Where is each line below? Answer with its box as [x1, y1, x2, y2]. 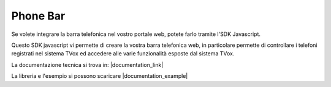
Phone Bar [11, 9, 66, 23]
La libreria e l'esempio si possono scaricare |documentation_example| [11, 72, 188, 80]
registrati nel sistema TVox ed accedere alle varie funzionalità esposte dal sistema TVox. [11, 50, 235, 57]
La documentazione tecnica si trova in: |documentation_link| [11, 61, 164, 68]
